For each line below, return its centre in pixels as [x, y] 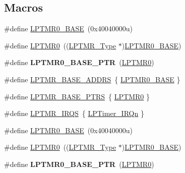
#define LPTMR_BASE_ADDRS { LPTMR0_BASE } [92, 79]
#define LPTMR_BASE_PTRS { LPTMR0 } [77, 96]
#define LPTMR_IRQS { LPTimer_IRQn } [74, 113]
